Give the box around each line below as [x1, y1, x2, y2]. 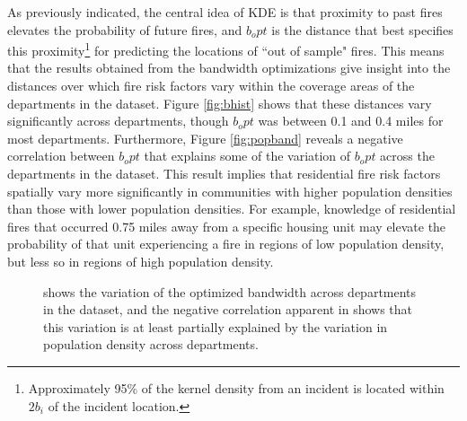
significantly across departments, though [7, 111, 229, 130]
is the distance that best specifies [271, 20, 454, 39]
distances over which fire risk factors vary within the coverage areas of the [7, 76, 415, 95]
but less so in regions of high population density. [7, 251, 274, 270]
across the [380, 146, 435, 165]
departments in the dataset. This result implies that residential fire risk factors [7, 164, 441, 182]
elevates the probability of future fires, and [7, 20, 242, 39]
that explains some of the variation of [144, 146, 351, 165]
